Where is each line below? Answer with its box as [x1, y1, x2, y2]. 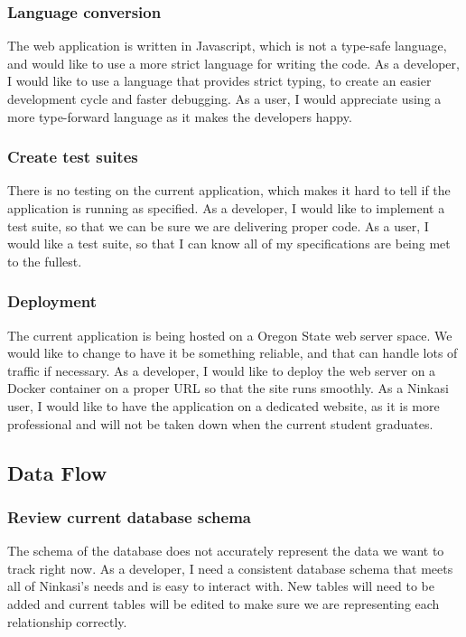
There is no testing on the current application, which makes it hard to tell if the [7, 181, 451, 200]
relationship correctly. [7, 612, 127, 631]
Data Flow [7, 458, 107, 486]
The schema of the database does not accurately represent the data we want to [7, 541, 444, 560]
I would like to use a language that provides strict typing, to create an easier [7, 71, 432, 90]
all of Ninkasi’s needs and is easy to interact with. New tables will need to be [7, 576, 434, 595]
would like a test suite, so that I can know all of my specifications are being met [7, 234, 451, 253]
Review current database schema [7, 505, 251, 528]
